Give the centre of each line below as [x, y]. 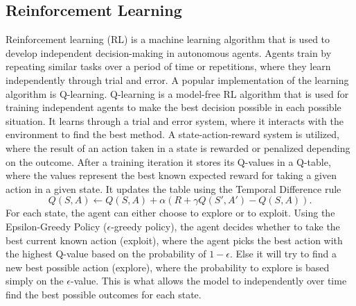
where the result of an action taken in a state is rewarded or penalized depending [178, 147]
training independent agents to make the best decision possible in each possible [173, 107]
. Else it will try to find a [283, 254]
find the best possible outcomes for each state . [104, 294]
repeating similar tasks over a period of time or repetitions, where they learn [168, 66]
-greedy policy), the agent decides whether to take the [225, 226]
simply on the [35, 281]
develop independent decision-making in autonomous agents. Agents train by [169, 52]
